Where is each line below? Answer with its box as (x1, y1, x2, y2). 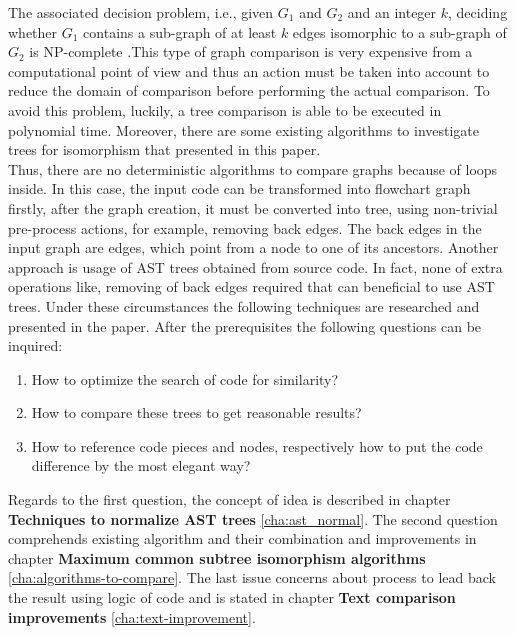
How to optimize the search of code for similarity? (31, 368, 339, 389)
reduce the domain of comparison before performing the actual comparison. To (8, 80, 490, 101)
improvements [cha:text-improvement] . (8, 606, 256, 627)
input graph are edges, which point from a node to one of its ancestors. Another (8, 237, 499, 258)
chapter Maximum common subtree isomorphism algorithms (8, 547, 426, 568)
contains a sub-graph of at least (83, 21, 277, 42)
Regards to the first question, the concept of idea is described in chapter (8, 489, 451, 510)
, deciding (448, 2, 508, 22)
